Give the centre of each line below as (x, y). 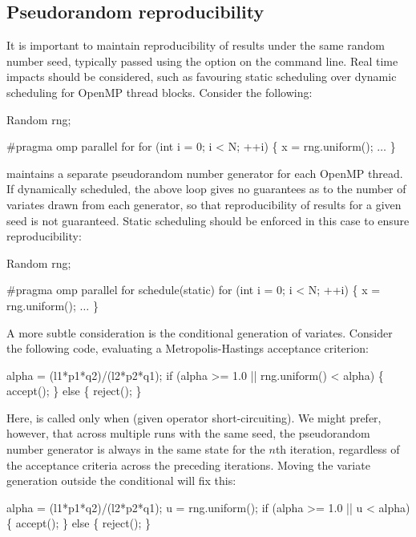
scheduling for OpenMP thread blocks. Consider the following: (160, 92)
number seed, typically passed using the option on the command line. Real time (202, 61)
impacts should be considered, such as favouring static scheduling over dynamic (202, 77)
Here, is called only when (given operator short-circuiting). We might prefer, (194, 417)
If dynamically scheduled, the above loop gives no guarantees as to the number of (206, 189)
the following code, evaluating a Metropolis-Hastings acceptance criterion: (188, 348)
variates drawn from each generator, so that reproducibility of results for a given (204, 204)
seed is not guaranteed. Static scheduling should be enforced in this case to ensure (208, 220)
